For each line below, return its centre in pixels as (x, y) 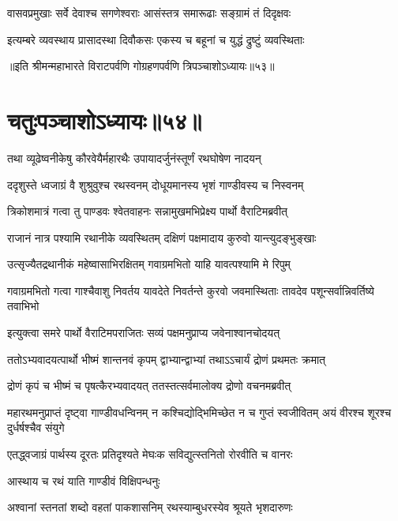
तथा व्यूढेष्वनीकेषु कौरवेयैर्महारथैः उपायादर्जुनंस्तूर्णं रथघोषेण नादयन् (134, 157)
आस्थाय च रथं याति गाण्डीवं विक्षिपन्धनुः (84, 480)
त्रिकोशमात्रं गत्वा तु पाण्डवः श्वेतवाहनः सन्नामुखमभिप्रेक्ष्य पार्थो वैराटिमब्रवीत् (148, 211)
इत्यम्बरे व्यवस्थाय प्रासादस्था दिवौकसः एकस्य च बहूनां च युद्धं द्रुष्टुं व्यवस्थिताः (156, 39)
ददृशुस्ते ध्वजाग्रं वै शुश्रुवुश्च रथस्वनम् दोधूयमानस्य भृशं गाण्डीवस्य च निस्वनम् (156, 184)
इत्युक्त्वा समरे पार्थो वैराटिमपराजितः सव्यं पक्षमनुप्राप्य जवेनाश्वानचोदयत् (144, 333)
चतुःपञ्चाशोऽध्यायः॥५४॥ (105, 120)
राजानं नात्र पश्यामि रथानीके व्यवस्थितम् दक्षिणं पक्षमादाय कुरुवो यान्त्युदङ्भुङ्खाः (162, 237)
